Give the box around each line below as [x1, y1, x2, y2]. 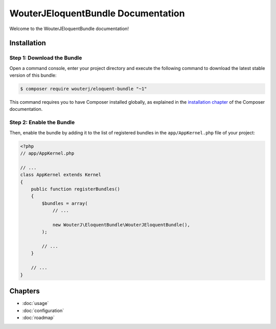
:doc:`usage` [22, 300, 49, 307]
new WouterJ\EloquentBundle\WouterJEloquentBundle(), [52, 222, 190, 227]
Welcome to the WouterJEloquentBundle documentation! [9, 26, 129, 32]
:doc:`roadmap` [22, 314, 55, 320]
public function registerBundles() [31, 186, 120, 192]
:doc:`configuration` [22, 307, 64, 314]
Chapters [9, 287, 40, 296]
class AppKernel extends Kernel [20, 172, 102, 178]
